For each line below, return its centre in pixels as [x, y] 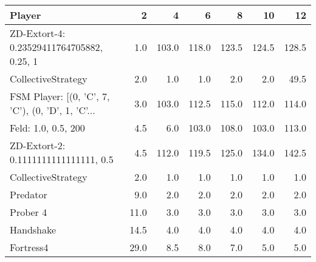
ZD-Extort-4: [38, 33]
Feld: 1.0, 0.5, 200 [47, 128]
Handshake [33, 230]
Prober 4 [29, 212]
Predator [29, 194]
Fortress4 [29, 247]
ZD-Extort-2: [38, 145]
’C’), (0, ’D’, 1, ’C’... [53, 110]
